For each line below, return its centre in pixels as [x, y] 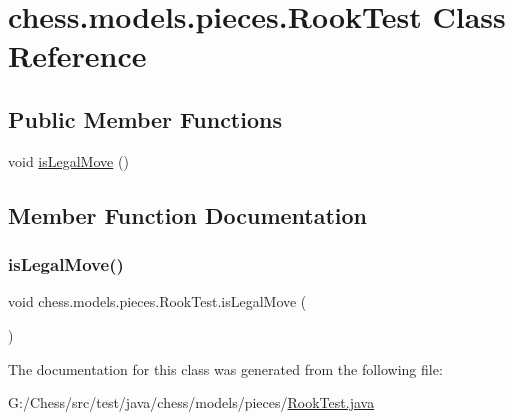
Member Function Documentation [188, 214]
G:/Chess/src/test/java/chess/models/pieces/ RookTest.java [191, 402]
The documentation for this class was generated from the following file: [225, 368]
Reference [77, 55]
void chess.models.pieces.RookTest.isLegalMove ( [157, 301]
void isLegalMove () [68, 160]
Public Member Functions [145, 118]
